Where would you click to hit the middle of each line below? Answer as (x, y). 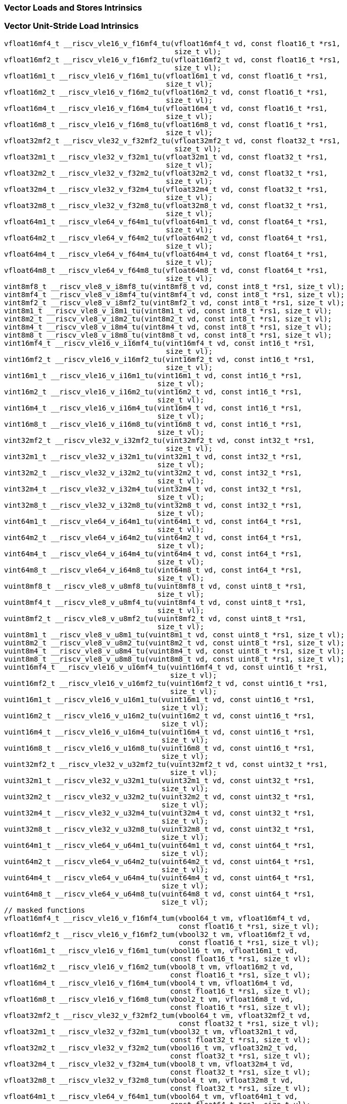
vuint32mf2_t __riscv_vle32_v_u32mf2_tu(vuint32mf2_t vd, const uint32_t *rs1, (166, 764)
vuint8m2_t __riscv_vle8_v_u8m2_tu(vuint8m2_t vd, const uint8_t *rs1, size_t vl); (175, 643)
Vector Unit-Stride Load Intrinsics (71, 26)
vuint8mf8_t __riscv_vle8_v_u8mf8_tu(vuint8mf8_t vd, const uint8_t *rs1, (155, 586)
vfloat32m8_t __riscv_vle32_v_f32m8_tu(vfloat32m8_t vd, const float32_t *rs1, (166, 205)
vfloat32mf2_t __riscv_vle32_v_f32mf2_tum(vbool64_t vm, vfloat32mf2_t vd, (157, 1015)
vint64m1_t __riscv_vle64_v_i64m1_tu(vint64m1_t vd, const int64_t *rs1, (153, 521)
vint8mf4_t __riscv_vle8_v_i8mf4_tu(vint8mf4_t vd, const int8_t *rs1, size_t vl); (175, 294)
